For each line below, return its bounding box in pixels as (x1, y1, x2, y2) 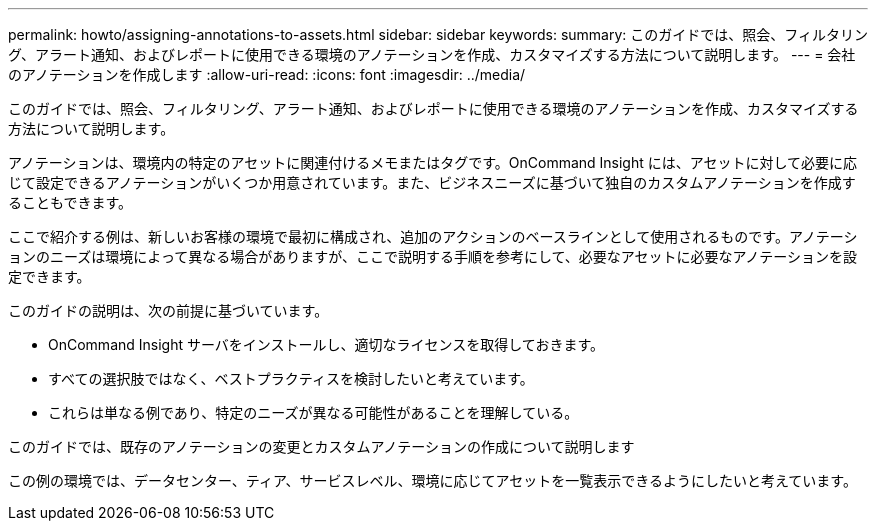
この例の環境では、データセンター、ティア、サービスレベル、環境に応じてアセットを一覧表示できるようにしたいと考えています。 (8, 472, 857, 489)
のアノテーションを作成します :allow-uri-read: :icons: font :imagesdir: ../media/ (8, 66, 526, 83)
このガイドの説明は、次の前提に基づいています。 (8, 302, 329, 319)
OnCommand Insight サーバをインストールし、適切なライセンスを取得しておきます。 (48, 336, 605, 353)
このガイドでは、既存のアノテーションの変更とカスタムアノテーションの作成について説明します (8, 438, 635, 455)
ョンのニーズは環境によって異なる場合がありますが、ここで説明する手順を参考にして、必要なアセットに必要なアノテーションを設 (8, 248, 857, 265)
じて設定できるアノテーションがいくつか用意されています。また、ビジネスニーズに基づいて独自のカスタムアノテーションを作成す (8, 174, 856, 191)
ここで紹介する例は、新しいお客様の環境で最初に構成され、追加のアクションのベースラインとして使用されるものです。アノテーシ (8, 228, 858, 245)
